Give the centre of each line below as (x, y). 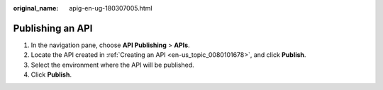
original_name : (36, 8)
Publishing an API (53, 28)
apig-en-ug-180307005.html (111, 8)
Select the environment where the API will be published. (112, 65)
